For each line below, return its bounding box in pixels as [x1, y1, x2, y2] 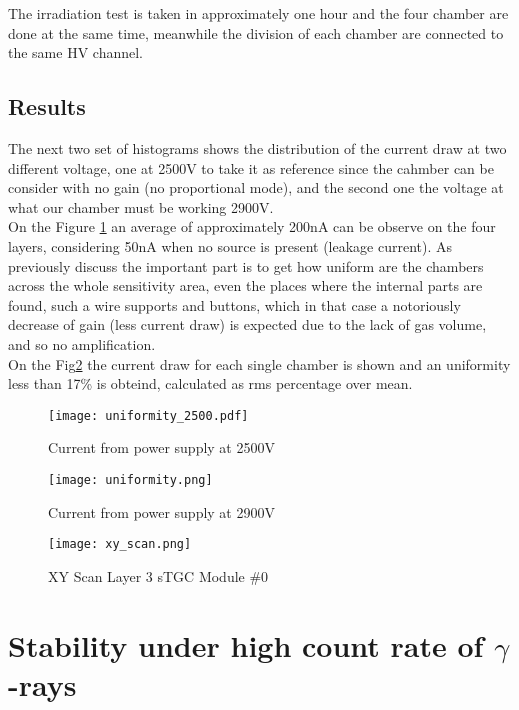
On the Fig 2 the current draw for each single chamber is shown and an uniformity [8, 353, 511, 374]
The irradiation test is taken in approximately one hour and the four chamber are [8, 3, 509, 23]
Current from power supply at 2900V [48, 501, 275, 522]
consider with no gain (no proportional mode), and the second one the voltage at [8, 177, 504, 198]
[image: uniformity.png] [48, 472, 213, 487]
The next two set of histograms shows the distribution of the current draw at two [8, 137, 507, 158]
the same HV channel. [8, 42, 144, 63]
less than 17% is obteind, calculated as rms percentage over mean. [8, 373, 413, 394]
